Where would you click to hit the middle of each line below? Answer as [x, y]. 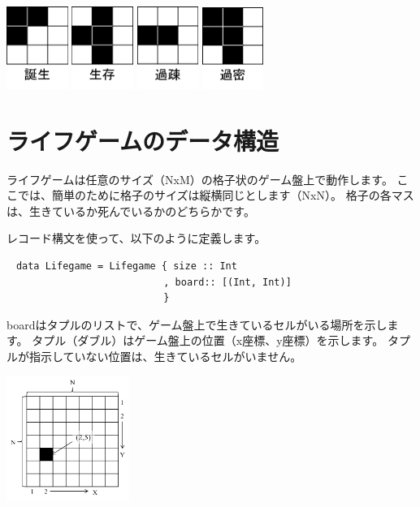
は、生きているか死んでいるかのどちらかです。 [131, 211]
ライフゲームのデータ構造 [143, 140]
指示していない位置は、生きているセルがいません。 [165, 356]
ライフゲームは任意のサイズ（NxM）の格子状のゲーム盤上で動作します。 [200, 179]
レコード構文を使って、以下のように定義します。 [136, 238]
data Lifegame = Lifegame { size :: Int [126, 266]
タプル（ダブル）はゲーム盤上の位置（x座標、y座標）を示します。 [208, 340]
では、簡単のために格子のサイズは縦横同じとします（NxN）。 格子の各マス [216, 195]
